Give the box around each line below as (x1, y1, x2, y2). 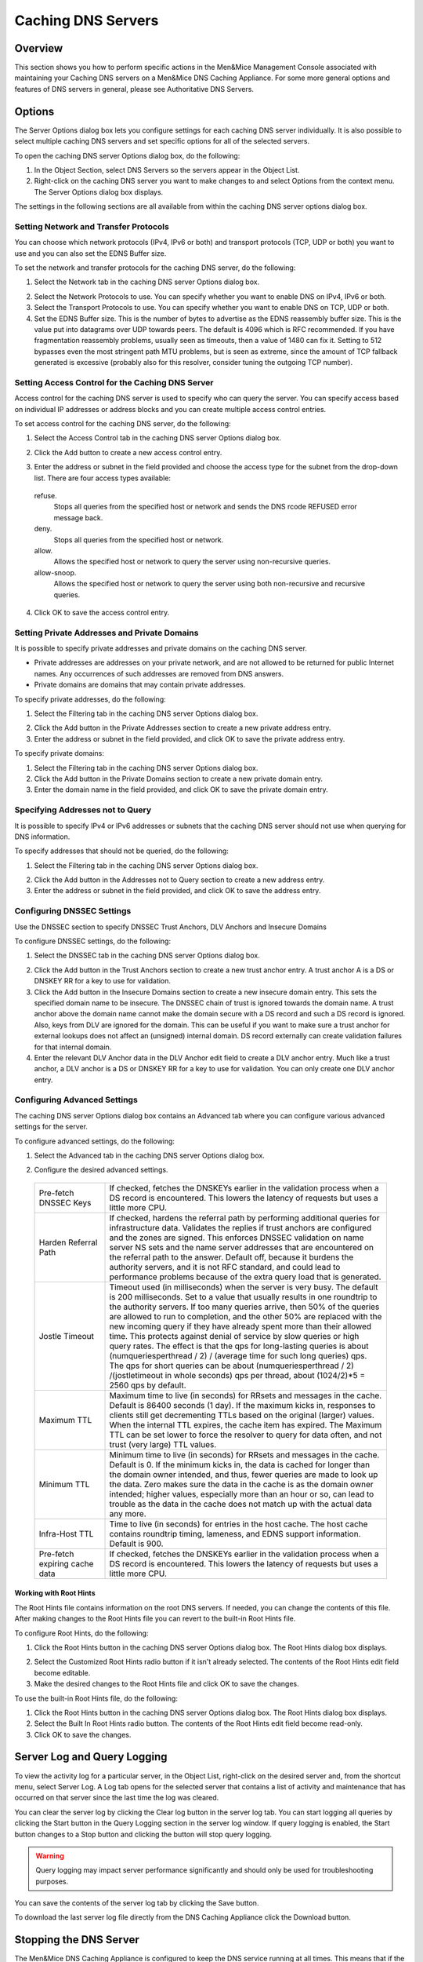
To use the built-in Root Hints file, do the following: (14, 1694, 178, 1703)
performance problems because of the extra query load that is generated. (109, 1271, 381, 1282)
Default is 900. (109, 1538, 164, 1549)
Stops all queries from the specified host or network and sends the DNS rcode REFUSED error (53, 502, 358, 512)
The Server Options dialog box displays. (34, 187, 164, 196)
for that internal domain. (34, 1042, 112, 1052)
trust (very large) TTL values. (109, 1439, 217, 1450)
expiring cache (38, 1558, 94, 1569)
